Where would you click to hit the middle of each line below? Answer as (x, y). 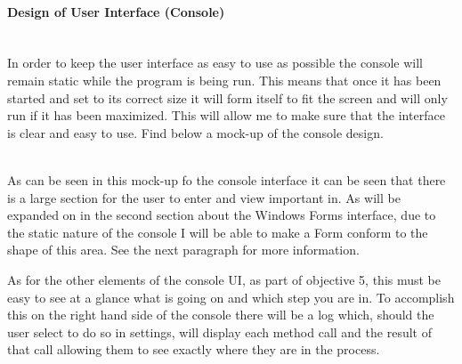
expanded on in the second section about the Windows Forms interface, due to (222, 215)
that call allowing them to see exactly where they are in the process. (194, 349)
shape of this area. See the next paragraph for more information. (183, 250)
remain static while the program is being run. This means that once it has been (224, 80)
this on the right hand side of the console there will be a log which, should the (221, 315)
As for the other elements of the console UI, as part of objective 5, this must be (224, 279)
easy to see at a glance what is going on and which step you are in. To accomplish (231, 297)
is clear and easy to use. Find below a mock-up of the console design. (195, 132)
